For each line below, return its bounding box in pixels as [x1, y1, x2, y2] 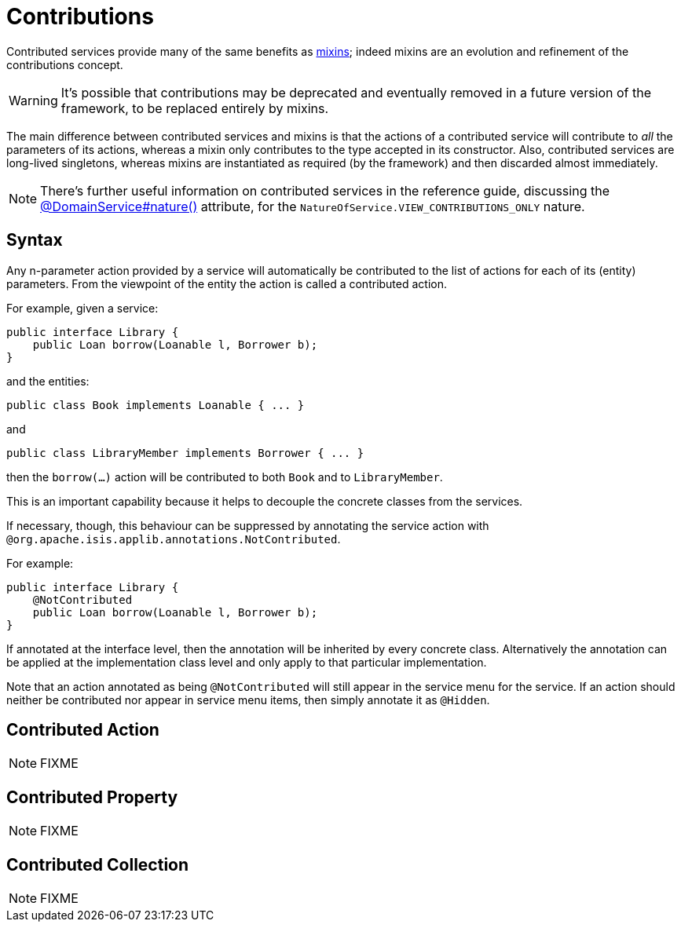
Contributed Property [6, 787, 178, 807]
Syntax [6, 230, 63, 250]
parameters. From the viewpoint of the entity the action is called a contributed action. [6, 276, 448, 290]
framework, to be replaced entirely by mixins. [60, 100, 329, 116]
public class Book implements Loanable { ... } [6, 398, 305, 411]
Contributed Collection [6, 854, 189, 875]
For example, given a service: [6, 301, 159, 315]
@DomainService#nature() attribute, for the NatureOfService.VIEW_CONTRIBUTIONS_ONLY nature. [40, 198, 585, 214]
